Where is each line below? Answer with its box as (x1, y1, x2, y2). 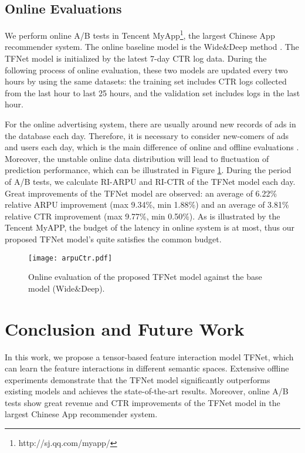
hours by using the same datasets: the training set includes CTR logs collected (5, 75, 287, 87)
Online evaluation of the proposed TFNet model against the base (28, 271, 262, 283)
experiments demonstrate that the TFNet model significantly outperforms (5, 373, 270, 386)
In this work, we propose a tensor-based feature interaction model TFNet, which (5, 350, 294, 363)
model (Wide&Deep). (28, 282, 105, 294)
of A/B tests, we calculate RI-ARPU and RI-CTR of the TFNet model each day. (5, 175, 296, 187)
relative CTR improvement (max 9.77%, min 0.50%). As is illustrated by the (5, 209, 280, 222)
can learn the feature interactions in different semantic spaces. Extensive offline (5, 362, 289, 374)
